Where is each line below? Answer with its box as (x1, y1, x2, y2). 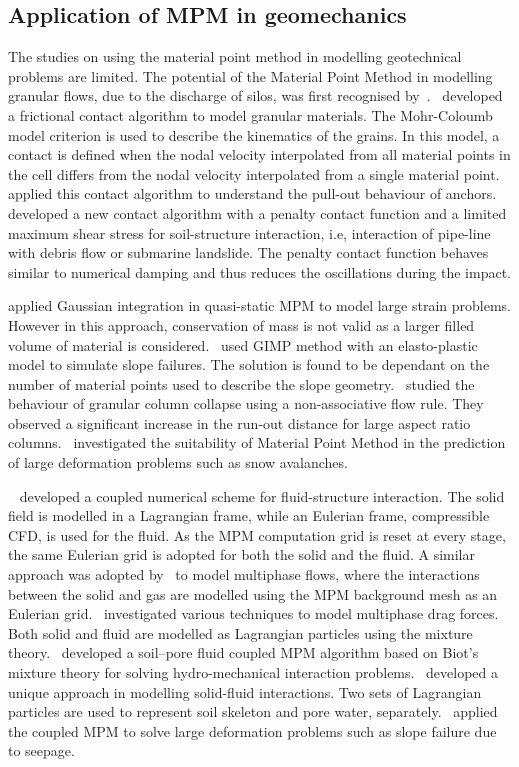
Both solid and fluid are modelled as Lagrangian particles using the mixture (8, 622, 473, 643)
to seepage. (8, 740, 75, 761)
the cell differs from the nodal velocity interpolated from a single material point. (8, 163, 500, 184)
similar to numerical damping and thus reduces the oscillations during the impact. (8, 261, 512, 282)
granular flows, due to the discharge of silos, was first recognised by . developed (8, 85, 503, 106)
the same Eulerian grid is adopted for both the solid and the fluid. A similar (8, 544, 475, 565)
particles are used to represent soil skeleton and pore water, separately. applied (8, 701, 498, 722)
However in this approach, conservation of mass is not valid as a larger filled (8, 314, 475, 335)
